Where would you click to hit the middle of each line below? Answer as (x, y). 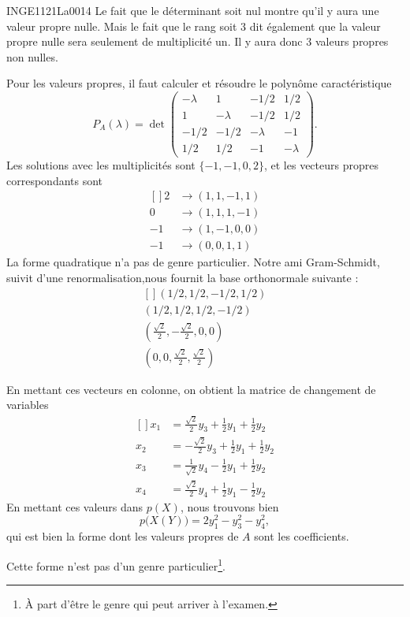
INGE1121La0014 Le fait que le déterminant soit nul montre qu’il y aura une (193, 10)
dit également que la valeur (315, 26)
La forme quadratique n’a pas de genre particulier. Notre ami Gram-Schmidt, (193, 262)
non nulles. (32, 56)
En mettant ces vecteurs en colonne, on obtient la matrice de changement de (191, 389)
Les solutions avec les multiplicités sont (101, 165)
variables (28, 405)
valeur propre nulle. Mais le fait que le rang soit (122, 26)
